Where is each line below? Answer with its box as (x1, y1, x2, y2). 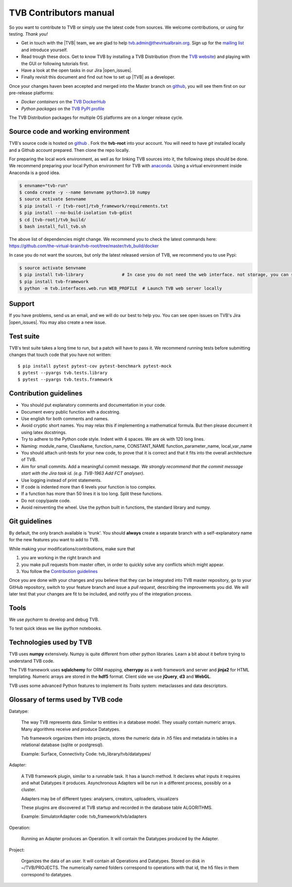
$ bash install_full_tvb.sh (19, 224, 86, 229)
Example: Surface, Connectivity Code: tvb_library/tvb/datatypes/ (21, 751, 151, 757)
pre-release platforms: (9, 90, 54, 96)
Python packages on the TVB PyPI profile (21, 105, 105, 112)
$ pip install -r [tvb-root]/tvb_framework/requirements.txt (19, 203, 168, 209)
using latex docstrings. (21, 429, 67, 435)
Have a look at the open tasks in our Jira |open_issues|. (21, 67, 132, 73)
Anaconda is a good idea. (9, 170, 60, 176)
